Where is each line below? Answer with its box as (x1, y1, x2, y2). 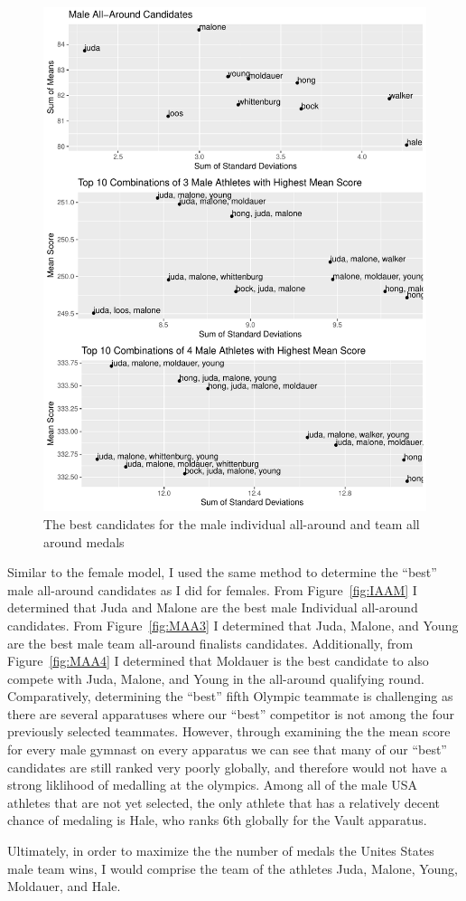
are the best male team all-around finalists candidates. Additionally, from (7, 633, 414, 652)
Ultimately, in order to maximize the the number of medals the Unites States (7, 841, 434, 860)
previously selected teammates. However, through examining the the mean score (7, 722, 451, 741)
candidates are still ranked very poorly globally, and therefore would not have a (7, 757, 447, 776)
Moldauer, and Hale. (7, 877, 121, 896)
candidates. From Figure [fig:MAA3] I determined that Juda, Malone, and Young (7, 615, 459, 634)
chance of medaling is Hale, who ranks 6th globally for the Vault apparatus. (7, 811, 427, 830)
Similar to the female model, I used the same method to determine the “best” (7, 563, 437, 582)
